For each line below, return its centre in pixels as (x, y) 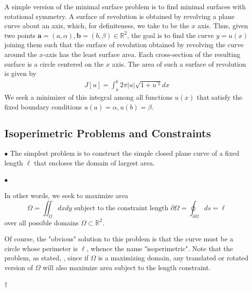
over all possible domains (42, 222)
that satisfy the (219, 97)
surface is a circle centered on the (54, 64)
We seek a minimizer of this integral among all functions (89, 97)
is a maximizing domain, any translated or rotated (173, 258)
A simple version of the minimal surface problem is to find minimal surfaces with (125, 6)
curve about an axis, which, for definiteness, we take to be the (97, 26)
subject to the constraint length (121, 208)
